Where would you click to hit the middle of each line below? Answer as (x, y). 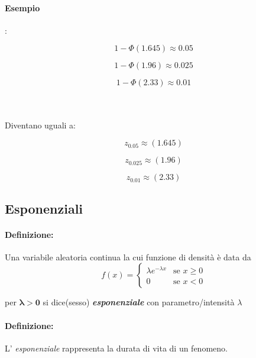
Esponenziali (44, 208)
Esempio (22, 7)
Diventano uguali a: (40, 125)
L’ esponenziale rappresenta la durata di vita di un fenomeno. (116, 348)
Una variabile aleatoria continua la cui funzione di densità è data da (128, 257)
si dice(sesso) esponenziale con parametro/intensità (139, 302)
